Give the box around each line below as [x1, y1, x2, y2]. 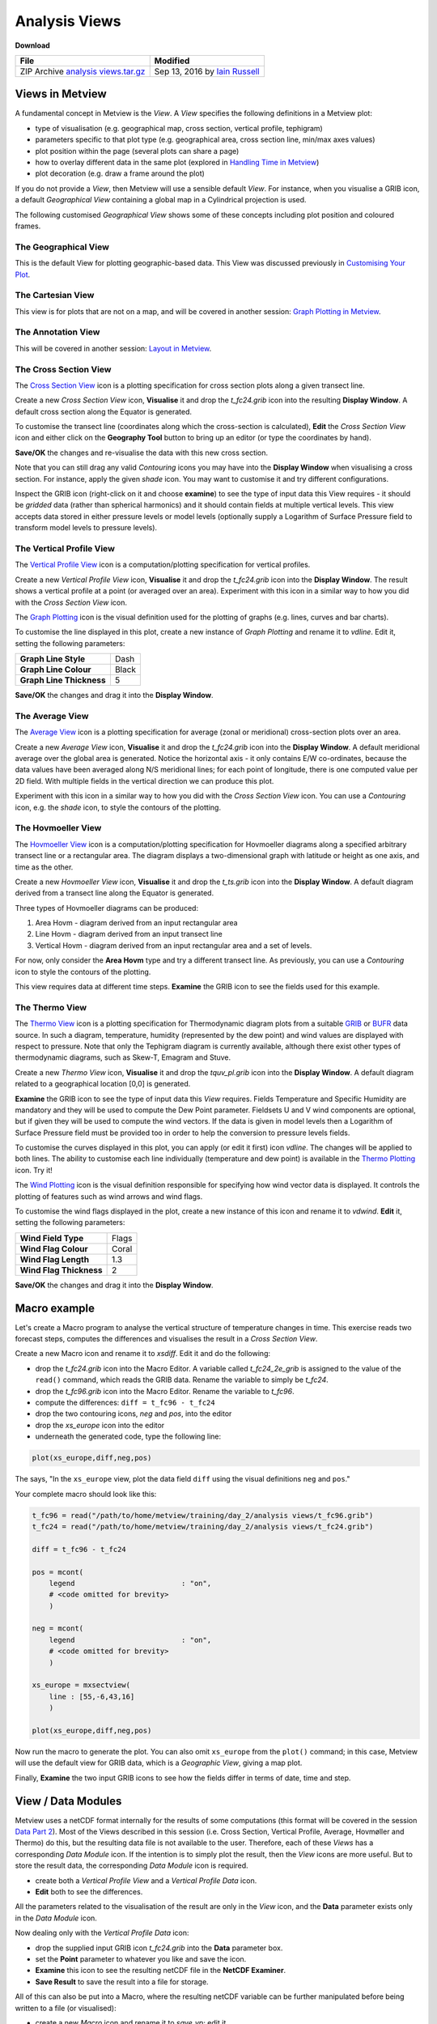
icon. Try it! [15, 1165, 53, 1175]
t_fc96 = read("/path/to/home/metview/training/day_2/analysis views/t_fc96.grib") [32, 1511, 374, 1520]
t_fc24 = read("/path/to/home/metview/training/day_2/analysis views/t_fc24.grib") [32, 1522, 374, 1531]
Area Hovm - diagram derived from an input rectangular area [35, 918, 238, 928]
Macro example [15, 1301, 95, 1315]
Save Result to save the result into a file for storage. [35, 1976, 210, 1987]
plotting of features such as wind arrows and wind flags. [15, 1191, 203, 1201]
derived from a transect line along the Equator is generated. [15, 888, 214, 898]
